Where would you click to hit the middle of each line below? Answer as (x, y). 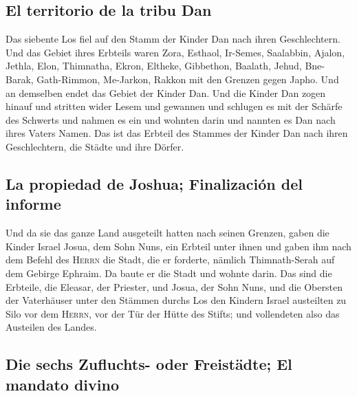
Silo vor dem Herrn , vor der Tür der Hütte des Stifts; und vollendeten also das (173, 313)
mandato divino (62, 384)
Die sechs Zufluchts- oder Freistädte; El (149, 364)
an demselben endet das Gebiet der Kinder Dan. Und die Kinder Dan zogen (166, 92)
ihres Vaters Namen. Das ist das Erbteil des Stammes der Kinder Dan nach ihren (177, 133)
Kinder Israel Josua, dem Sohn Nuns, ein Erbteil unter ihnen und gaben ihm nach (178, 246)
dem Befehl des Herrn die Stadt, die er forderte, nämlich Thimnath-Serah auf (170, 260)
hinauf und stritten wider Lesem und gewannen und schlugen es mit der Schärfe (174, 106)
